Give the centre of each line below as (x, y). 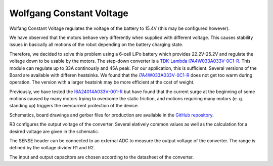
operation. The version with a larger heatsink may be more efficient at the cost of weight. (102, 82)
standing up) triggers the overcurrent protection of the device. (74, 106)
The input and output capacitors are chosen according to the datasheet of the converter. (102, 157)
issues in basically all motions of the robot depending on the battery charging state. (96, 45)
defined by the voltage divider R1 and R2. (52, 148)
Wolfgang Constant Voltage (69, 13)
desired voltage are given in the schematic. (54, 131)
